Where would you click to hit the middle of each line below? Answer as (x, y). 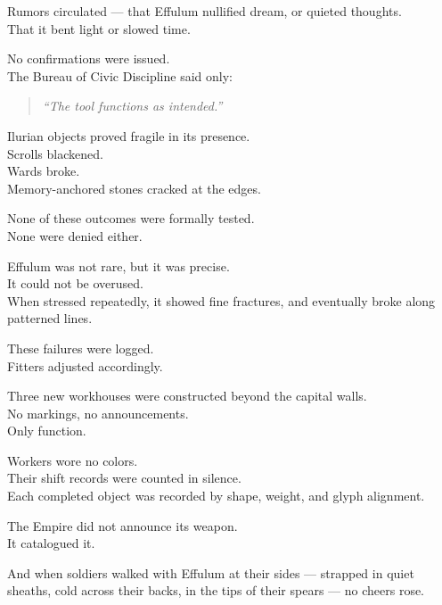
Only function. (47, 431)
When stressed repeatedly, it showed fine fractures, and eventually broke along (221, 300)
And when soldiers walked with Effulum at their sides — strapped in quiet (211, 572)
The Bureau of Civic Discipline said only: (120, 75)
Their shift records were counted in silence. (124, 478)
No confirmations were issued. (89, 58)
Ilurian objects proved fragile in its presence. (129, 135)
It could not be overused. (75, 283)
